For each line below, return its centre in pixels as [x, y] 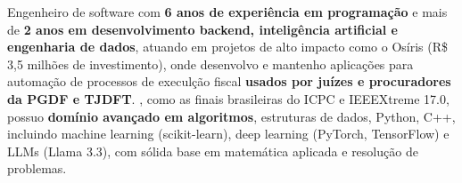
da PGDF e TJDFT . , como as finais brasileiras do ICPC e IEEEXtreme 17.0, [228, 98]
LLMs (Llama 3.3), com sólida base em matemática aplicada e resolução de [213, 151]
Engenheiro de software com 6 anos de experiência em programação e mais [227, 12]
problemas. [37, 168]
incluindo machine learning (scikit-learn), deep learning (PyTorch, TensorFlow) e [228, 134]
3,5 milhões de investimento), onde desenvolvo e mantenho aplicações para [210, 64]
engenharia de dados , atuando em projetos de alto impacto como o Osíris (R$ [228, 47]
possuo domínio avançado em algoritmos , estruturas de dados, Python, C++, [231, 116]
